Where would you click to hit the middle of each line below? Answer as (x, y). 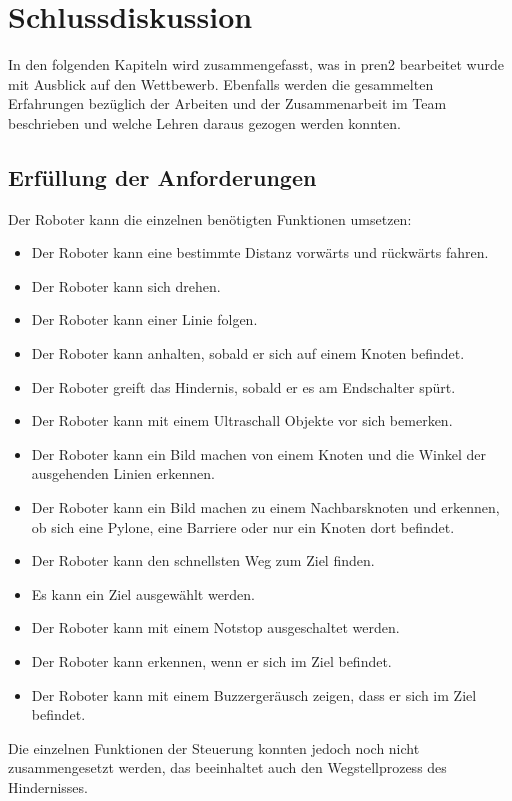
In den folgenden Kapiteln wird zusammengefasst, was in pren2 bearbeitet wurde (256, 64)
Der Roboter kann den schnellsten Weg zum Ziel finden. (203, 560)
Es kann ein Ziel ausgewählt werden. (143, 593)
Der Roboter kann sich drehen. (126, 285)
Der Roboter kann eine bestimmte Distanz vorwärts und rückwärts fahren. (260, 252)
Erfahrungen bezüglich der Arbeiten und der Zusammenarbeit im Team (227, 103)
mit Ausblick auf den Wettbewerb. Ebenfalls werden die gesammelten (221, 83)
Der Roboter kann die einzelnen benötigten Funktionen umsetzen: (210, 218)
